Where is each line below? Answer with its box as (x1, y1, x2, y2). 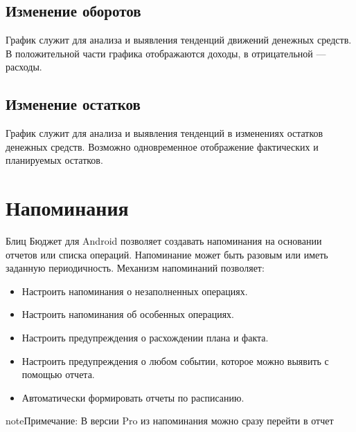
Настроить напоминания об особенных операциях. (21, 307, 234, 321)
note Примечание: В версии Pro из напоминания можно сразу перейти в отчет (6, 413, 334, 428)
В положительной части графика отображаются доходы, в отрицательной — (6, 46, 326, 60)
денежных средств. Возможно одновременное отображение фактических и (6, 139, 319, 153)
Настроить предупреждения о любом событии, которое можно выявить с (21, 353, 329, 368)
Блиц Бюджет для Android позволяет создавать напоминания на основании (6, 234, 322, 248)
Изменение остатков (6, 93, 141, 115)
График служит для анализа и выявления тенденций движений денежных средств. (6, 32, 352, 47)
